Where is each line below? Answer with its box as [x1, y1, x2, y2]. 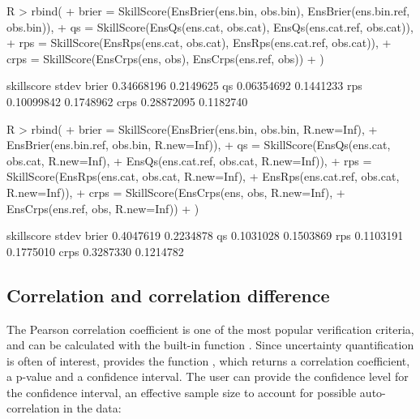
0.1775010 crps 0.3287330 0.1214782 [6, 242, 184, 259]
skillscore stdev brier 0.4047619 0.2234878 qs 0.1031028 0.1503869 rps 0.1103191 [6, 227, 404, 244]
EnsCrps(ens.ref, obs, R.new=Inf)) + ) [6, 199, 199, 216]
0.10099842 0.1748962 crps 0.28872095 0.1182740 [6, 92, 248, 109]
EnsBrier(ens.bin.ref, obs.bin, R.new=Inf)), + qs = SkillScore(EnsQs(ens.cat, [6, 136, 391, 153]
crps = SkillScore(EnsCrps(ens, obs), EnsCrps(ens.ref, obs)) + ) [6, 49, 324, 66]
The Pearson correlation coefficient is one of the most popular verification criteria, [6, 320, 414, 337]
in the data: [63, 400, 122, 417]
